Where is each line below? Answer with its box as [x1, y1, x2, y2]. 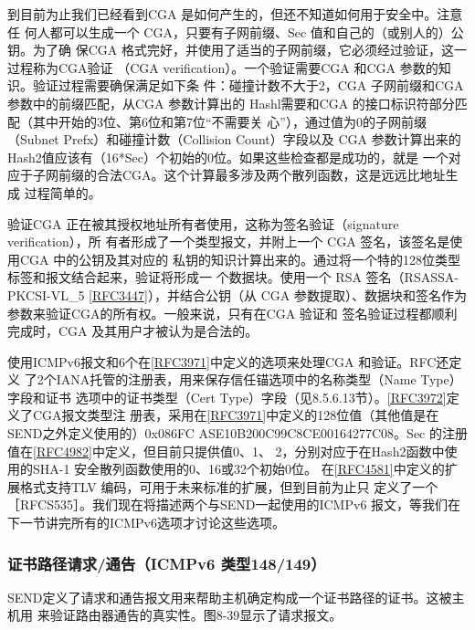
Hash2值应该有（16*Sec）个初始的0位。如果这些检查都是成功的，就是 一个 [7, 147, 449, 166]
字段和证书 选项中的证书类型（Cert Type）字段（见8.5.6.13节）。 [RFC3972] [7, 387, 447, 406]
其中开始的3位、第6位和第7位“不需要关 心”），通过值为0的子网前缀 [32, 111, 427, 131]
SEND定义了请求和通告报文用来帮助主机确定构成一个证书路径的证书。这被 [7, 587, 452, 606]
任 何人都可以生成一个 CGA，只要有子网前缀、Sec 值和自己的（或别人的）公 [7, 22, 464, 41]
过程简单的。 [24, 183, 101, 202]
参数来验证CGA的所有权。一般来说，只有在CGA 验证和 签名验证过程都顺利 [7, 303, 458, 322]
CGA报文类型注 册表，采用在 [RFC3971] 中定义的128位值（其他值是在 [32, 405, 439, 425]
